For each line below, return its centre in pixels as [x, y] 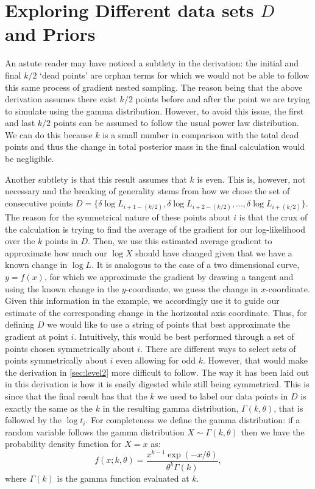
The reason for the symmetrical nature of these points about [118, 217]
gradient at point [37, 336]
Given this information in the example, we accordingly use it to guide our [142, 301]
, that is [288, 408]
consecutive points [39, 202]
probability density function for [63, 444]
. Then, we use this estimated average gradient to [180, 241]
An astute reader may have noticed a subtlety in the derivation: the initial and [152, 63]
